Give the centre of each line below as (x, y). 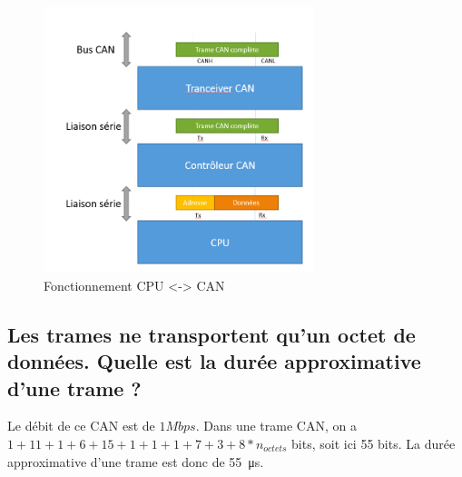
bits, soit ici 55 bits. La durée (374, 443)
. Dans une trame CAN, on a (276, 426)
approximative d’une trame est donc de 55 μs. (136, 461)
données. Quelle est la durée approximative (214, 361)
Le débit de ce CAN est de (81, 426)
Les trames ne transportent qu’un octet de (211, 334)
